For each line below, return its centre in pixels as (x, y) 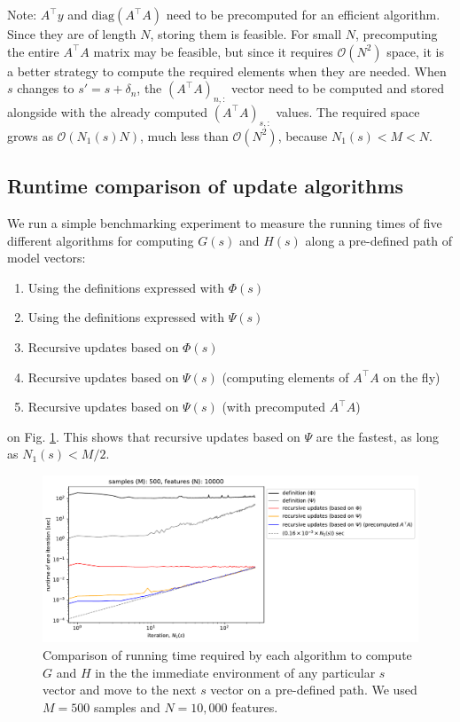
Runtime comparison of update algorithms (206, 186)
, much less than (184, 135)
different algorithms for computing (101, 240)
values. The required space (348, 111)
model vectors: (47, 258)
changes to (46, 88)
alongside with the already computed (108, 111)
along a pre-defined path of (378, 240)
